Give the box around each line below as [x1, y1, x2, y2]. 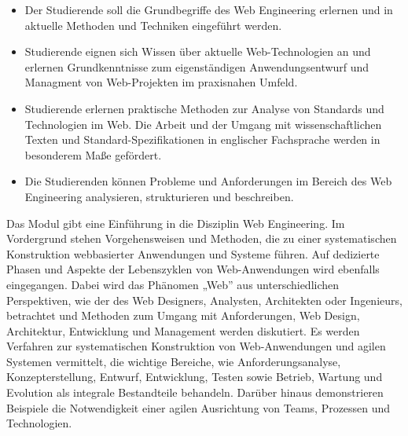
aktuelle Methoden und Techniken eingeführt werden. [24, 16, 282, 33]
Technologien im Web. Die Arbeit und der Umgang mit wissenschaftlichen [24, 115, 382, 132]
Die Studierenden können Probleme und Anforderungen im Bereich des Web [24, 173, 392, 189]
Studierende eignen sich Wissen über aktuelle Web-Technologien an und [24, 43, 371, 60]
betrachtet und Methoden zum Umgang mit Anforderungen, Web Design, [6, 307, 360, 324]
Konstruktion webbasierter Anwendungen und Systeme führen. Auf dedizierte [6, 245, 380, 262]
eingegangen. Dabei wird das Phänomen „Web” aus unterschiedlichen [6, 276, 340, 292]
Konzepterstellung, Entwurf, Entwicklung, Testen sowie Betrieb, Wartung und [6, 368, 383, 385]
